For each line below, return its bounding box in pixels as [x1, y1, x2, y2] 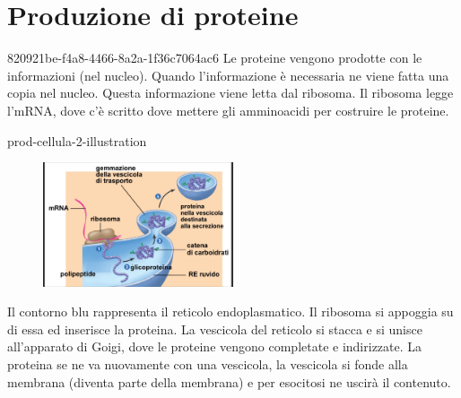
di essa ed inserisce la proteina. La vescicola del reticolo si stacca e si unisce [7, 319, 422, 338]
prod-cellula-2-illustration [7, 131, 147, 150]
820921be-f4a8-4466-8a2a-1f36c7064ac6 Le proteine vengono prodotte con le [7, 48, 422, 67]
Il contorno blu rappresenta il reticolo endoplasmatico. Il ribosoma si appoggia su [7, 302, 454, 321]
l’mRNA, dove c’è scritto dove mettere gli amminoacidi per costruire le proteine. [7, 100, 449, 119]
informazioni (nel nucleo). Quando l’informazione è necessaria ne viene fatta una [7, 65, 449, 84]
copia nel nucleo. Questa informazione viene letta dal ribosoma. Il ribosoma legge [7, 83, 454, 102]
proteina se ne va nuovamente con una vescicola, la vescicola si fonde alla [7, 354, 408, 373]
